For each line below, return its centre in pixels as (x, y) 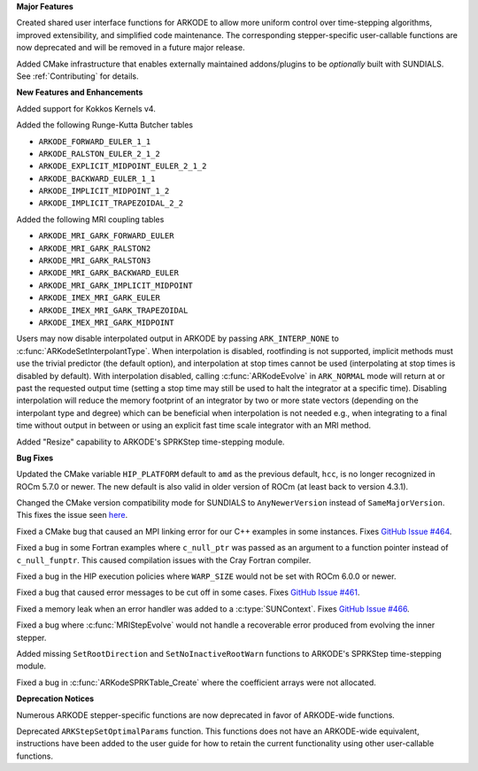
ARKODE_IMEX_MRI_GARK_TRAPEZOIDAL (113, 310)
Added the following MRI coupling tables (90, 219)
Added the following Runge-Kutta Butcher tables (105, 125)
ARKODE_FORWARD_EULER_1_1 (95, 141)
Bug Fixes (35, 458)
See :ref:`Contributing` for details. (77, 76)
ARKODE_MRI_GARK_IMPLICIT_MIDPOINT (116, 285)
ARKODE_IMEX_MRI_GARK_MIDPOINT (106, 322)
